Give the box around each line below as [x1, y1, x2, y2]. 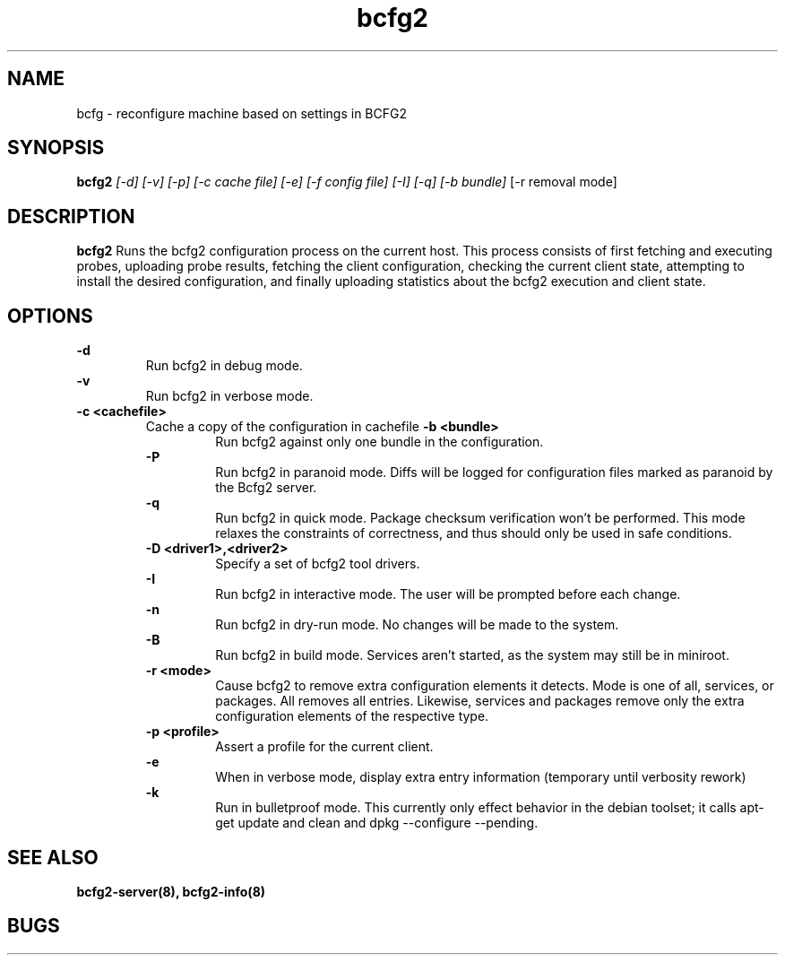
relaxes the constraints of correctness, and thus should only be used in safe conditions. [215, 525, 732, 542]
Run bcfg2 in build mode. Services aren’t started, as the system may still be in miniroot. [215, 647, 729, 663]
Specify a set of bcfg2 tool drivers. [215, 556, 420, 572]
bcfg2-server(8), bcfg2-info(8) [76, 883, 266, 899]
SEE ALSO [7, 845, 99, 869]
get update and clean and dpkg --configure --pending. [215, 815, 539, 831]
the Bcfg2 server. [215, 480, 317, 496]
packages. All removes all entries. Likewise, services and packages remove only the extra [215, 693, 745, 709]
